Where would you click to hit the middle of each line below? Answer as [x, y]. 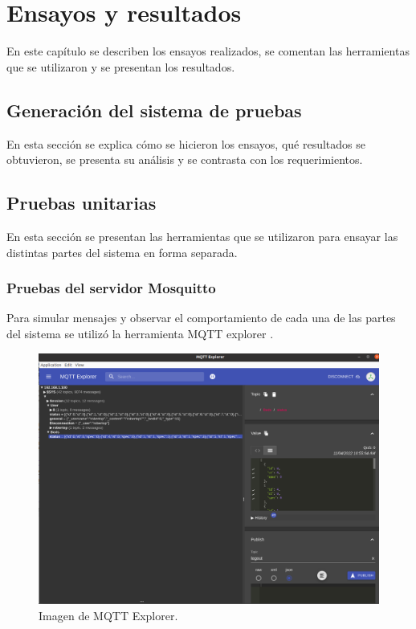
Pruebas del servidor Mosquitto [111, 288]
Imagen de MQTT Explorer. [108, 615]
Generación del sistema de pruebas [154, 110]
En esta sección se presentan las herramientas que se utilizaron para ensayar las [202, 236]
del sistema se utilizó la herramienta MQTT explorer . [140, 333]
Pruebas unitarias [82, 203]
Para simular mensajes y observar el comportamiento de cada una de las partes [201, 318]
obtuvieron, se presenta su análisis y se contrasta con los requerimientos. [185, 159]
